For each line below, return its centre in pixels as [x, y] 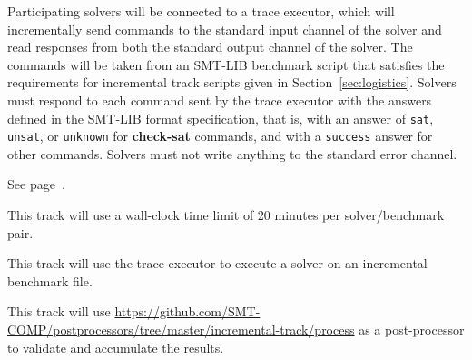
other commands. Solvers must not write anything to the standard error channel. [232, 153]
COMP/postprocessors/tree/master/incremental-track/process [181, 330]
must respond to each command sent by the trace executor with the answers [220, 100]
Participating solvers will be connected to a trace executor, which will [201, 11]
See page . [36, 184]
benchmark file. [50, 280]
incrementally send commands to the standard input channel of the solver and [225, 29]
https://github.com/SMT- [187, 311]
